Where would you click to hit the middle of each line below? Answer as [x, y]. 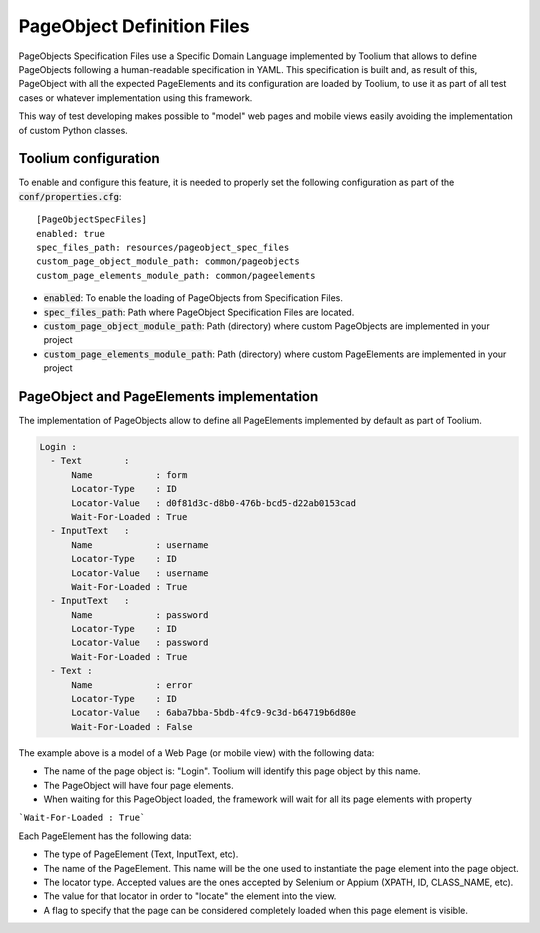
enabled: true [70, 233]
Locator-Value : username [140, 573]
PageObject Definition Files [134, 26]
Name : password [140, 614]
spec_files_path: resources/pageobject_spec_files [163, 247]
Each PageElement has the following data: [105, 836]
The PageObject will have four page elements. [138, 785]
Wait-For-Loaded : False [132, 726]
